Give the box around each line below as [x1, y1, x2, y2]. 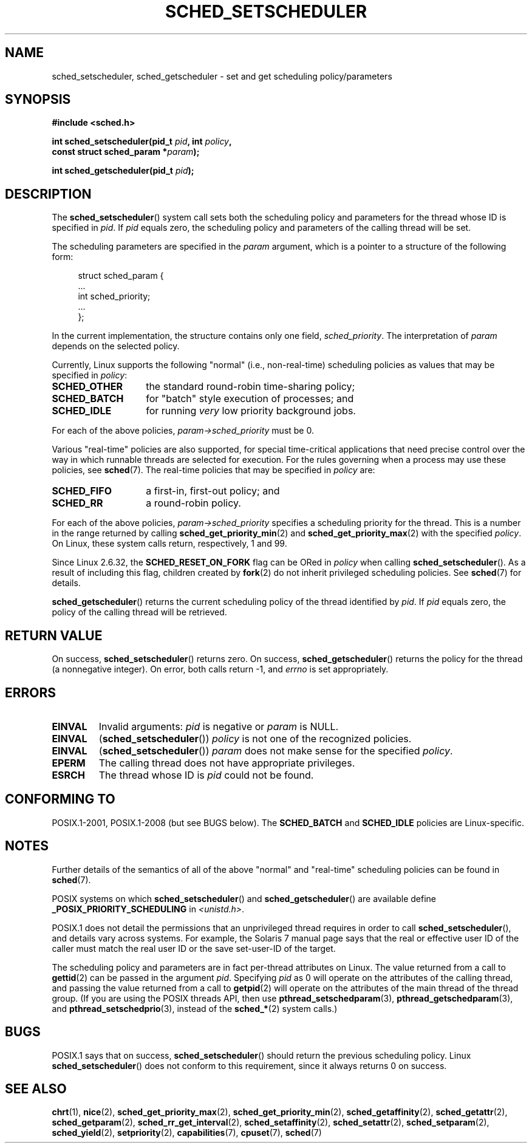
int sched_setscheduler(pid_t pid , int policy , [52, 136, 232, 147]
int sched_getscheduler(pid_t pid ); [52, 165, 194, 176]
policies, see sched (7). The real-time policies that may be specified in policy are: [52, 465, 375, 476]
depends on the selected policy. [52, 341, 180, 352]
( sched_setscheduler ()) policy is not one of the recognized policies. [98, 732, 412, 745]
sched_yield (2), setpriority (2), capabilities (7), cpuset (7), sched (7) [52, 1127, 322, 1138]
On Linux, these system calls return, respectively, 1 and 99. [52, 538, 287, 549]
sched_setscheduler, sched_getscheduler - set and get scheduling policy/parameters [52, 70, 392, 81]
